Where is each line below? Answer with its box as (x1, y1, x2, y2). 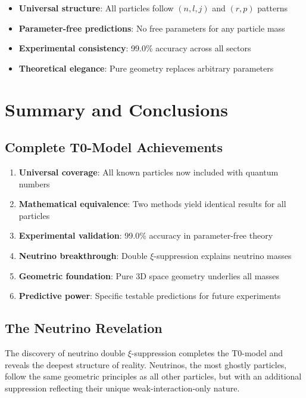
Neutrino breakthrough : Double (18, 249, 148, 261)
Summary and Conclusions (5, 97, 228, 121)
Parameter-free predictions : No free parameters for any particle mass (18, 21, 285, 34)
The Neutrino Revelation (5, 319, 163, 337)
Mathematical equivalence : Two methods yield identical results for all (18, 198, 286, 210)
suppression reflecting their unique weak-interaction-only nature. (5, 381, 240, 394)
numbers (18, 177, 50, 190)
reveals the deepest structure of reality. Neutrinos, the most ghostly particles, (5, 358, 287, 371)
